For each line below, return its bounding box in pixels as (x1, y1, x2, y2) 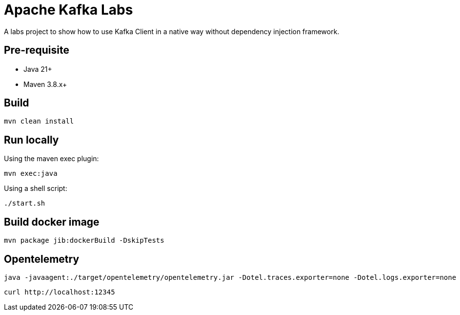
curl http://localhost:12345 (4, 288, 115, 296)
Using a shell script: (4, 184, 67, 193)
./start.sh (4, 199, 45, 208)
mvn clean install (4, 117, 74, 126)
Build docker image (4, 215, 100, 228)
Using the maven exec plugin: (4, 154, 99, 163)
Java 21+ (23, 64, 52, 73)
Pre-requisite (4, 44, 69, 57)
